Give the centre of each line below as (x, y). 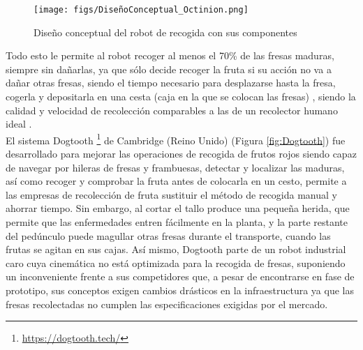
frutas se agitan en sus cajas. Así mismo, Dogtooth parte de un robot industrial (176, 249)
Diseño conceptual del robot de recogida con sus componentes (165, 32)
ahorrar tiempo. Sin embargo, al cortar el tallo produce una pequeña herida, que (178, 208)
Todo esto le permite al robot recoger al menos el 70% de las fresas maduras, (170, 55)
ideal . (19, 124)
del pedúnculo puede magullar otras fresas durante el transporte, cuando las (168, 235)
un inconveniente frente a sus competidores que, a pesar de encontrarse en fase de (180, 276)
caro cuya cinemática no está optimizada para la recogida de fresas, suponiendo (176, 262)
